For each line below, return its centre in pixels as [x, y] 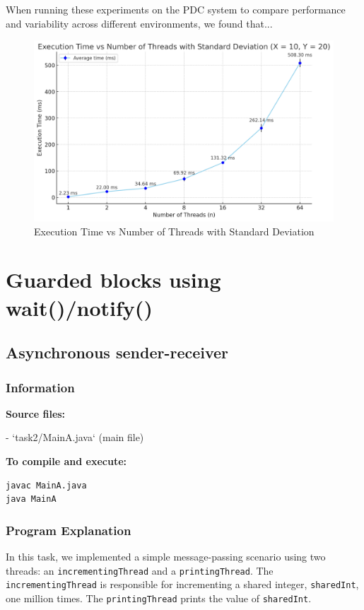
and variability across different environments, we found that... [139, 23]
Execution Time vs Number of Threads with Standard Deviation [174, 231]
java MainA [31, 499]
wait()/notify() [79, 307]
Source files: [36, 413]
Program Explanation [69, 530]
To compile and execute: [66, 461]
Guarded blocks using [113, 280]
